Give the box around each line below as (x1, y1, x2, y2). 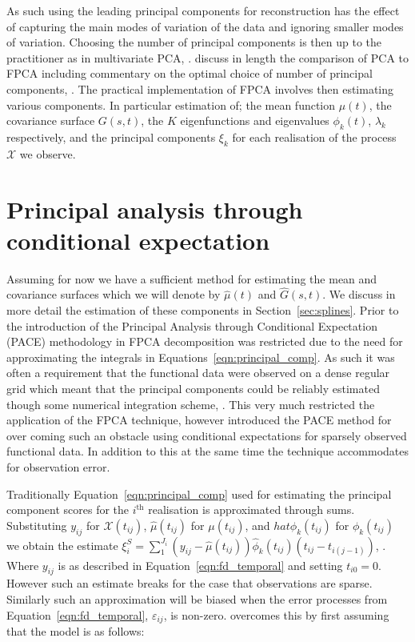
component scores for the (6, 501, 130, 518)
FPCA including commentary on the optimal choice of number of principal (6, 65, 373, 82)
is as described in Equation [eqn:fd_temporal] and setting (58, 556, 343, 573)
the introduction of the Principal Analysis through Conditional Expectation (6, 317, 377, 334)
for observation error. (6, 459, 110, 475)
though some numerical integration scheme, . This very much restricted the (6, 395, 375, 412)
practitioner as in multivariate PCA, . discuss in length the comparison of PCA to (6, 49, 409, 66)
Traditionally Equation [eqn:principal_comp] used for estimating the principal (6, 485, 392, 502)
